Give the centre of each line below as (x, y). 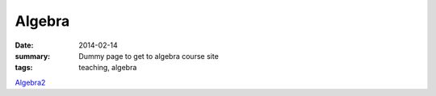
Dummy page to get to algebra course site (149, 56)
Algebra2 (30, 82)
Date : (24, 45)
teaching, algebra (108, 68)
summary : (33, 56)
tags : (24, 68)
